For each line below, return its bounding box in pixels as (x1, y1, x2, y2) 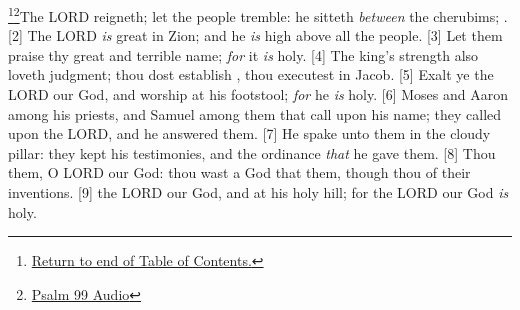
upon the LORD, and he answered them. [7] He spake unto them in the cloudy (8, 123, 491, 144)
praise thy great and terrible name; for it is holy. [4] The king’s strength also (8, 44, 479, 65)
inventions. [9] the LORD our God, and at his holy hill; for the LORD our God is (8, 182, 509, 202)
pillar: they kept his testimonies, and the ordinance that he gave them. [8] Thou (8, 142, 496, 163)
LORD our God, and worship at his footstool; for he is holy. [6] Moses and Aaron (8, 84, 508, 105)
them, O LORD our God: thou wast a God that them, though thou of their (8, 162, 471, 183)
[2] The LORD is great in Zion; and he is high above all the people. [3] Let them (8, 25, 503, 46)
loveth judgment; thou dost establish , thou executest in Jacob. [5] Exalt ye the (8, 64, 494, 85)
